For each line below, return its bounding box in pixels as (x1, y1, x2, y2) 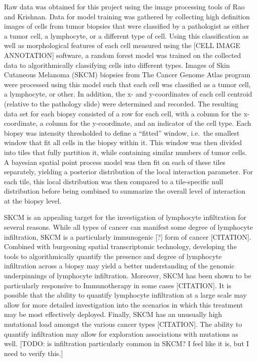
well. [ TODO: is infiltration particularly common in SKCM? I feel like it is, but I (4, 338, 249, 349)
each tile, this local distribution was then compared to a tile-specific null (4, 176, 223, 186)
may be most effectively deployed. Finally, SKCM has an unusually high (4, 309, 222, 319)
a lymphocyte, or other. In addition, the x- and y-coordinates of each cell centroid (4, 89, 252, 99)
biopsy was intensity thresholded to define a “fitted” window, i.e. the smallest (4, 127, 240, 138)
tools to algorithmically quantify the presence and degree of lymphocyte (4, 251, 222, 261)
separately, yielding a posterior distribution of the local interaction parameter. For (4, 166, 253, 177)
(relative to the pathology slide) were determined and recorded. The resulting (4, 98, 239, 108)
